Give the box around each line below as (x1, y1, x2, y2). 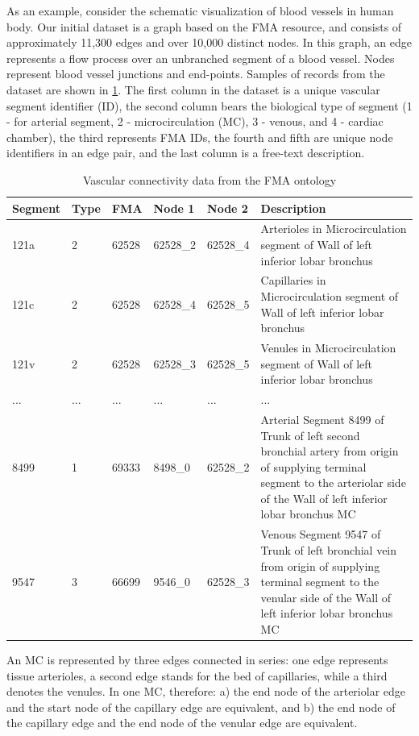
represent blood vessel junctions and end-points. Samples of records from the (6, 65, 385, 82)
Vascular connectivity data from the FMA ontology (82, 171, 337, 188)
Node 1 (153, 199, 195, 216)
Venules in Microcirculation (260, 339, 396, 356)
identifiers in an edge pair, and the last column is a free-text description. (6, 144, 365, 161)
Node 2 (207, 199, 248, 216)
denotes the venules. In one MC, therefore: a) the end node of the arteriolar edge (6, 683, 405, 700)
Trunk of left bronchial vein (260, 541, 397, 558)
